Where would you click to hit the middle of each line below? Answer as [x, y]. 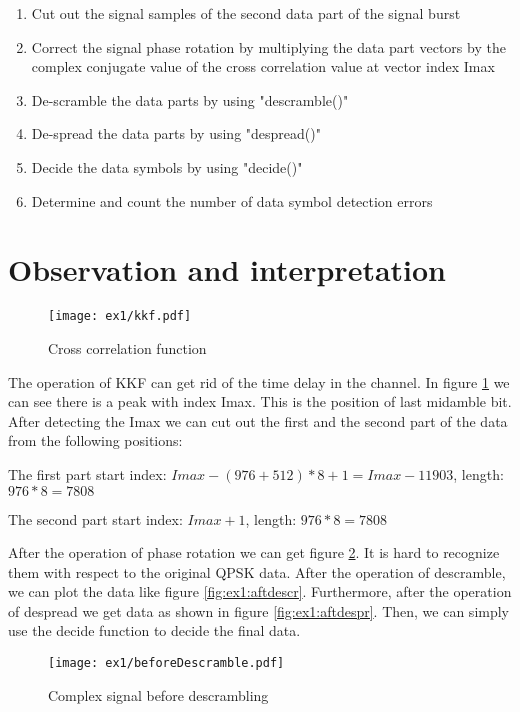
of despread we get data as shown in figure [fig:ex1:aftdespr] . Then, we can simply [259, 610]
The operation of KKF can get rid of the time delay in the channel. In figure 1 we [259, 381]
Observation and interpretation [227, 269]
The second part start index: [95, 518]
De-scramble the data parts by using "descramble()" [190, 99]
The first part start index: [87, 473]
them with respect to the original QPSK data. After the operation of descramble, [257, 571]
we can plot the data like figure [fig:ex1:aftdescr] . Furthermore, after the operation [260, 591]
